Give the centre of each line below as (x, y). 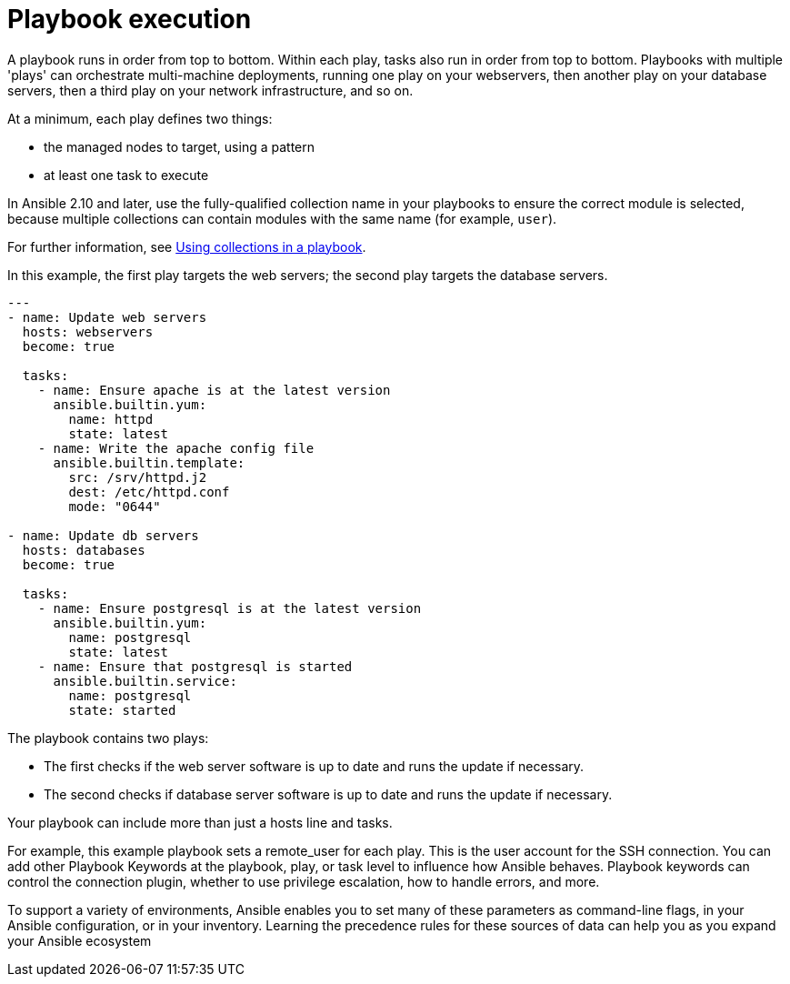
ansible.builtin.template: (149, 462)
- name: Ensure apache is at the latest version (214, 390)
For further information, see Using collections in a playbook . (187, 246)
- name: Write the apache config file (176, 448)
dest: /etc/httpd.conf (149, 492)
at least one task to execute (126, 175)
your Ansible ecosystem (80, 940)
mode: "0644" (115, 506)
